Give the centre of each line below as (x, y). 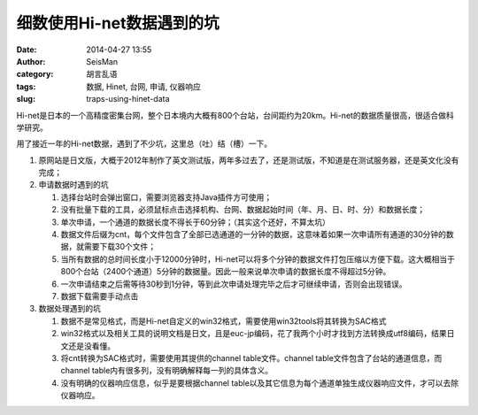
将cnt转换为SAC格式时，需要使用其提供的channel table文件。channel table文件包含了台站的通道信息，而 (251, 357)
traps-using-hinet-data (128, 99)
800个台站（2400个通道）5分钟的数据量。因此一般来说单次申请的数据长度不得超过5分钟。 (226, 272)
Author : (31, 61)
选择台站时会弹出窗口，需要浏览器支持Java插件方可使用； (166, 197)
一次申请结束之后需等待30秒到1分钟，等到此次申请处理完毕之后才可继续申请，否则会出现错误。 (234, 284)
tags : (26, 86)
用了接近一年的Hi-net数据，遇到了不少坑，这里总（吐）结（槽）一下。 (144, 144)
